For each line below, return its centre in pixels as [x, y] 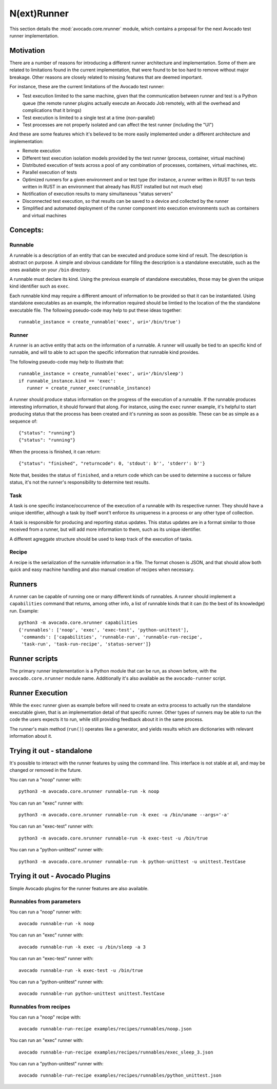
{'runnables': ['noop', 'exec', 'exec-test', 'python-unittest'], [104, 630]
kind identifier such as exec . [40, 286]
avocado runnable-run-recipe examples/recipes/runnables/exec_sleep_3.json [116, 1052]
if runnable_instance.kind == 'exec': [67, 381]
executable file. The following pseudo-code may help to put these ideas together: [96, 310]
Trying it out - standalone [51, 751]
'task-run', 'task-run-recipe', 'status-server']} [86, 644]
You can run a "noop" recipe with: [45, 1017]
